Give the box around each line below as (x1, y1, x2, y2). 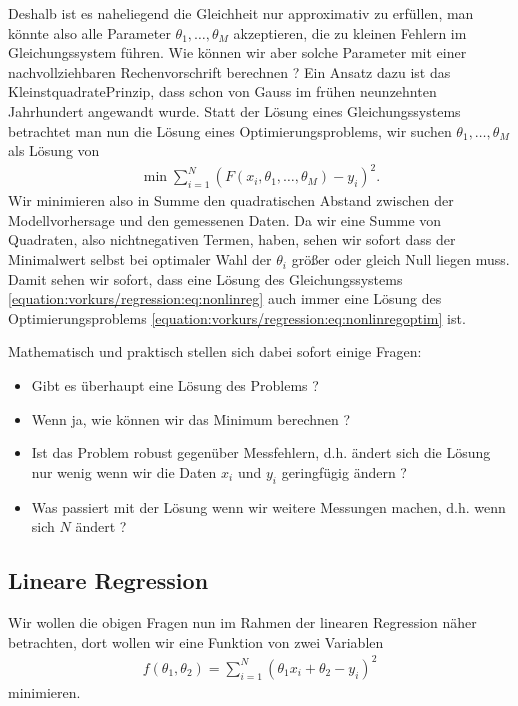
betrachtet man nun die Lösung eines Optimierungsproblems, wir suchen (8, 120, 452, 141)
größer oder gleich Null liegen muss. (291, 249, 510, 270)
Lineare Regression (8, 565, 209, 596)
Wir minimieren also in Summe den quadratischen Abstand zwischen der (8, 190, 454, 211)
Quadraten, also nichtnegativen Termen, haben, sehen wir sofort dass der (8, 229, 456, 250)
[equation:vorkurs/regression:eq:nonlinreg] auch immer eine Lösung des (8, 288, 442, 309)
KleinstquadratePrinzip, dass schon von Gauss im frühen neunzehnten (8, 81, 437, 102)
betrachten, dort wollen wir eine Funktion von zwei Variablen (8, 631, 384, 652)
